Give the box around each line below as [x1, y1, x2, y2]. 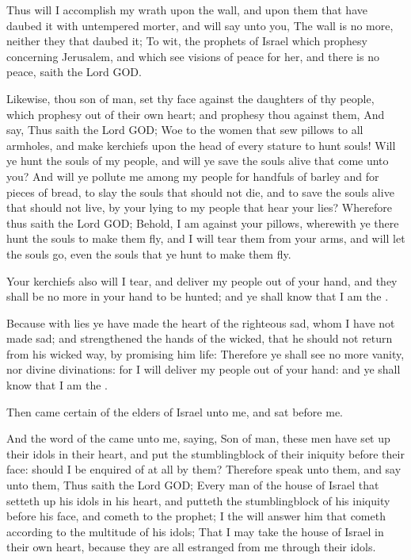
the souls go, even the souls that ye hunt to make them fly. [6, 245, 291, 262]
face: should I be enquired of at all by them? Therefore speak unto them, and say [6, 461, 401, 478]
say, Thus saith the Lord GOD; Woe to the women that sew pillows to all [6, 121, 363, 138]
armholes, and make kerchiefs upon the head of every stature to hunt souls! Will [6, 136, 396, 153]
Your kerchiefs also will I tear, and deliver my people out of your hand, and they [6, 272, 398, 289]
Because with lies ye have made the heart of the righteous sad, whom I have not [6, 314, 395, 331]
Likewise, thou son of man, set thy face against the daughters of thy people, [6, 90, 375, 106]
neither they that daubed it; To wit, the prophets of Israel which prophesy [6, 33, 367, 49]
